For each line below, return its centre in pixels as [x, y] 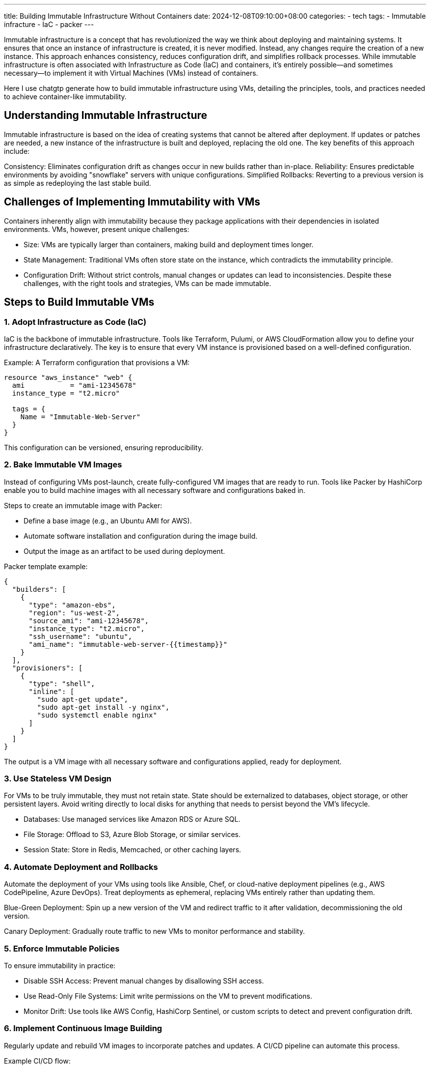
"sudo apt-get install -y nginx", [103, 707]
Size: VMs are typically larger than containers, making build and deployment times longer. [169, 244]
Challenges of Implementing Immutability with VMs [132, 202]
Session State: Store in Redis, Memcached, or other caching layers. [133, 850]
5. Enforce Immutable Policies [62, 948]
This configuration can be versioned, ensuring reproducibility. [104, 447]
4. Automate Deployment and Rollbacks [81, 867]
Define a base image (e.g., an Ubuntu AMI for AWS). [108, 520]
